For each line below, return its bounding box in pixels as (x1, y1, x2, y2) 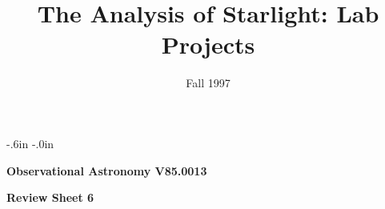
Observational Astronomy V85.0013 (6, 162, 207, 179)
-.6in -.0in (6, 135, 54, 151)
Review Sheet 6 (6, 189, 94, 206)
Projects (161, 28, 255, 61)
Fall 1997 (186, 74, 231, 91)
